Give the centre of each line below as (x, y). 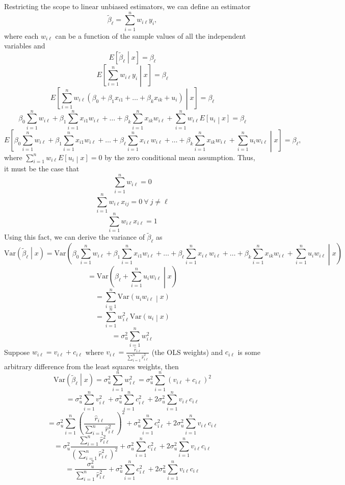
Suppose (17, 352)
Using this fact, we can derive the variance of (74, 237)
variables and (25, 46)
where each (21, 35)
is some (249, 352)
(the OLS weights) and (187, 352)
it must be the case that (42, 169)
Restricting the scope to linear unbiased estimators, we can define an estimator (127, 6)
